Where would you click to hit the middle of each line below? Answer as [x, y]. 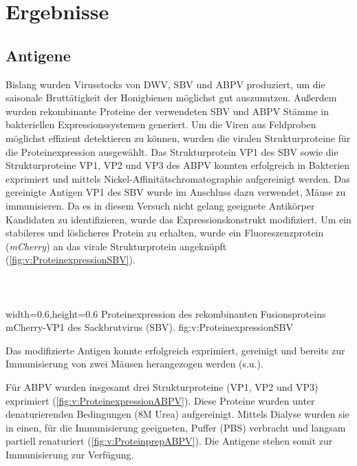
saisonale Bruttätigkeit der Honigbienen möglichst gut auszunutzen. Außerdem [171, 98]
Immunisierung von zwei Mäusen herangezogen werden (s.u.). [134, 364]
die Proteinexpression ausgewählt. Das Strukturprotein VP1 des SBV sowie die [172, 151]
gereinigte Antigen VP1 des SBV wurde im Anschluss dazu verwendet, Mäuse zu [176, 192]
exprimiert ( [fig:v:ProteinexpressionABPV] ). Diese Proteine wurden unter [160, 400]
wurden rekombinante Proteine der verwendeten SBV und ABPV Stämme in [167, 111]
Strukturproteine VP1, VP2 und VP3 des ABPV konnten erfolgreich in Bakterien [178, 165]
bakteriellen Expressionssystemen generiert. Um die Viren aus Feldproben [161, 124]
